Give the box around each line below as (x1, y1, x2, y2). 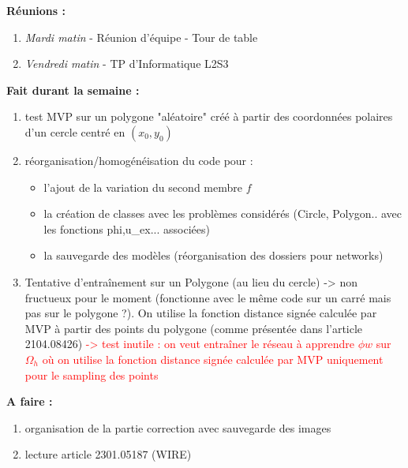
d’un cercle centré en (24, 123, 125, 140)
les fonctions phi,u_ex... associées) (43, 220, 210, 237)
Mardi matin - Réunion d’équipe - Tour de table (24, 28, 258, 45)
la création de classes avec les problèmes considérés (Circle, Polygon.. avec (43, 205, 402, 222)
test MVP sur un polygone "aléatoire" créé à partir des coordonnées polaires (24, 108, 393, 125)
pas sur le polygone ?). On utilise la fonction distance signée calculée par (24, 305, 377, 321)
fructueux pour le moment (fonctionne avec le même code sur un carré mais (24, 289, 391, 305)
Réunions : (6, 2, 66, 18)
